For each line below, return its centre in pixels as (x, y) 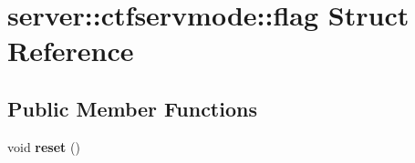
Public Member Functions (132, 108)
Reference (71, 51)
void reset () (44, 146)
